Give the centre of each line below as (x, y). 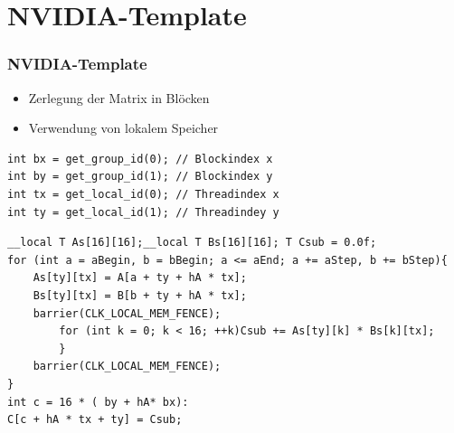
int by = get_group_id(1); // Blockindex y (140, 177)
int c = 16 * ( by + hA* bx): (98, 402)
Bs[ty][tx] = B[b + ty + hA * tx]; (140, 295)
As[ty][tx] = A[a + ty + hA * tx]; (140, 278)
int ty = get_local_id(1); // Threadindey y (143, 212)
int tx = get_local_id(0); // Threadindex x (143, 194)
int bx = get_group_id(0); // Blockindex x (140, 159)
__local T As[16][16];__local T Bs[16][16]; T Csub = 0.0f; (192, 243)
